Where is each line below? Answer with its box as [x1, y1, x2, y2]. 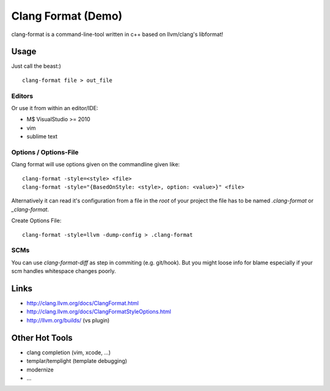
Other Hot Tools [11, 332, 73, 343]
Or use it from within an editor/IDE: [11, 104, 98, 111]
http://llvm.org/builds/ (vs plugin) [26, 316, 110, 324]
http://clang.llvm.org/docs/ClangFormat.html [26, 300, 139, 307]
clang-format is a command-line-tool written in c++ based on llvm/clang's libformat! [11, 31, 223, 38]
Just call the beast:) [11, 62, 61, 70]
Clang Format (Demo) [11, 9, 123, 23]
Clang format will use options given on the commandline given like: [11, 161, 180, 168]
